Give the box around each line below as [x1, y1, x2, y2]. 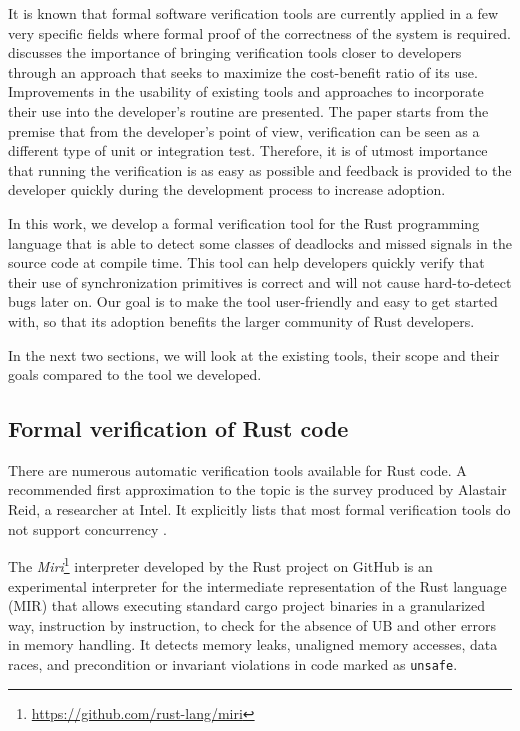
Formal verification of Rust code [8, 413, 349, 444]
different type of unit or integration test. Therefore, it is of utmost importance [8, 140, 488, 161]
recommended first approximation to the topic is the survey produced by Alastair [8, 479, 507, 500]
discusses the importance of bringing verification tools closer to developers [8, 42, 462, 63]
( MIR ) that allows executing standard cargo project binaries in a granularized [8, 595, 486, 616]
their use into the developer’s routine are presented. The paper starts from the [8, 100, 489, 121]
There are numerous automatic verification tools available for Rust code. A [8, 459, 467, 480]
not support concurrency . [8, 518, 167, 539]
